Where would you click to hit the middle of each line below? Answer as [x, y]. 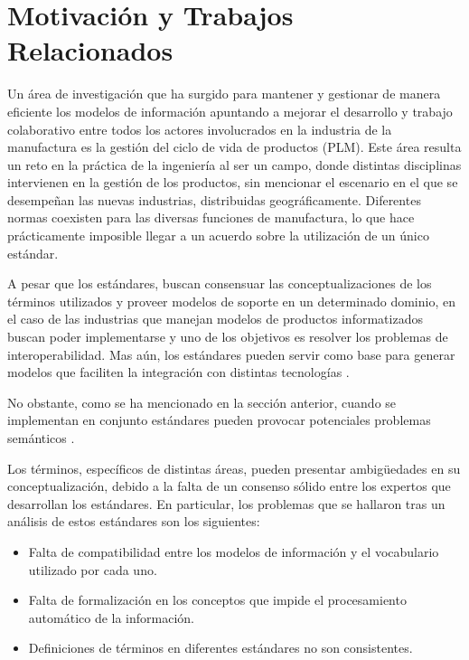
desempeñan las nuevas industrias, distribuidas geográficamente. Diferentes [214, 199]
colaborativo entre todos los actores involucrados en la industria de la [200, 129]
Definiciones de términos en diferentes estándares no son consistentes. [220, 648]
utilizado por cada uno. [93, 569]
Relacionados [90, 50]
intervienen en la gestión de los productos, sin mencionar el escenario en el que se [233, 182]
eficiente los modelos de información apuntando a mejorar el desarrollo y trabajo [230, 111]
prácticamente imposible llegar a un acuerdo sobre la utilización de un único [218, 236]
